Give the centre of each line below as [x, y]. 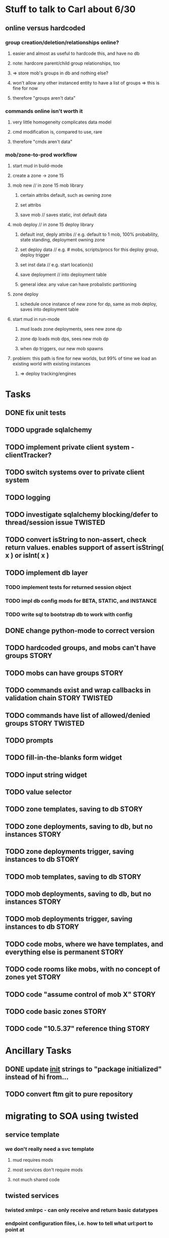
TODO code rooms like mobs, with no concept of [83, 969]
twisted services [32, 1195]
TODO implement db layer [47, 573]
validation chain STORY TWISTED [59, 698]
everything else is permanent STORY [65, 952]
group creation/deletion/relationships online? [62, 43]
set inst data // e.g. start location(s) [57, 265]
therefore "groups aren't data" [44, 98]
